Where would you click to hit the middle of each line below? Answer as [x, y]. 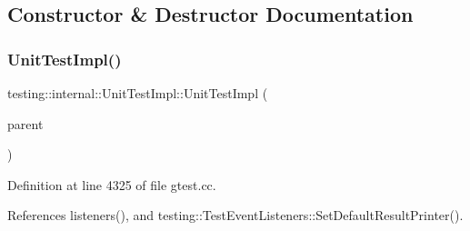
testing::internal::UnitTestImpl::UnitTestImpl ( [138, 93]
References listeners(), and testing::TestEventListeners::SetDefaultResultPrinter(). [235, 215]
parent [25, 123]
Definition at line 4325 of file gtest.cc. [112, 184]
